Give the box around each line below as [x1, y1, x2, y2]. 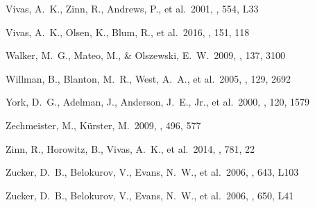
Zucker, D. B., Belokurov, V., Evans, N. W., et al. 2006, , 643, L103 [6, 165, 299, 179]
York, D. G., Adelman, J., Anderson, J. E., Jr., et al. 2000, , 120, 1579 [6, 94, 310, 109]
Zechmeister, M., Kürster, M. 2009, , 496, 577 [6, 117, 201, 132]
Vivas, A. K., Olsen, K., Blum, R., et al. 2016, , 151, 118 [6, 24, 250, 39]
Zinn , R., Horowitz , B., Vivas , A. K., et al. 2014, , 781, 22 [6, 141, 255, 156]
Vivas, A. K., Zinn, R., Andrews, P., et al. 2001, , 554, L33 [6, 1, 259, 15]
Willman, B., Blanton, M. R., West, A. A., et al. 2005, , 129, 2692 [6, 71, 291, 85]
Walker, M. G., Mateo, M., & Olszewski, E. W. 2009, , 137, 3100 [6, 48, 286, 63]
